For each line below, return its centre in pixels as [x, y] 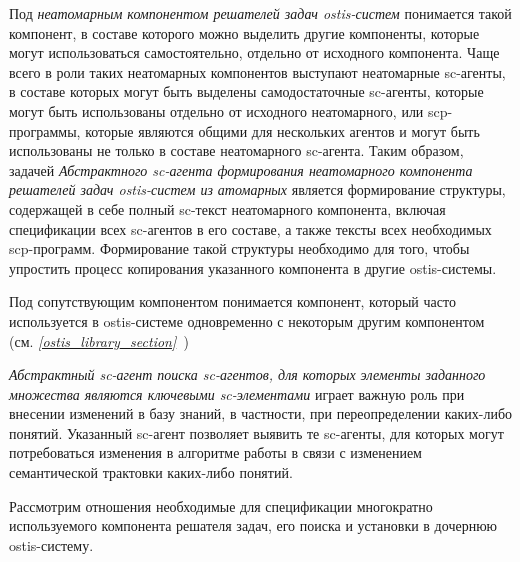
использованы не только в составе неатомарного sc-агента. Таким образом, [236, 150]
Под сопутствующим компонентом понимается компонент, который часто [232, 301]
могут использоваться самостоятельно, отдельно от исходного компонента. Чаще [254, 52]
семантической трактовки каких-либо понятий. [151, 472]
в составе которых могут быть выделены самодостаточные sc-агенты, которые [246, 91]
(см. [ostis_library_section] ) [99, 340]
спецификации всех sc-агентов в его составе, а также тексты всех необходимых [250, 228]
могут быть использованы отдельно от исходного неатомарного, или [216, 110]
